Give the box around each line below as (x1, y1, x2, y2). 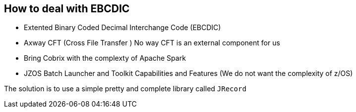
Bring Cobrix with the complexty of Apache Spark (24, 54, 186, 63)
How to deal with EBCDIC (4, 2, 130, 15)
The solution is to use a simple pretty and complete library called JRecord (4, 84, 246, 93)
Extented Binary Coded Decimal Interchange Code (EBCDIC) (24, 23, 221, 32)
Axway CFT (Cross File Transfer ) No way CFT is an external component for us (24, 38, 280, 47)
